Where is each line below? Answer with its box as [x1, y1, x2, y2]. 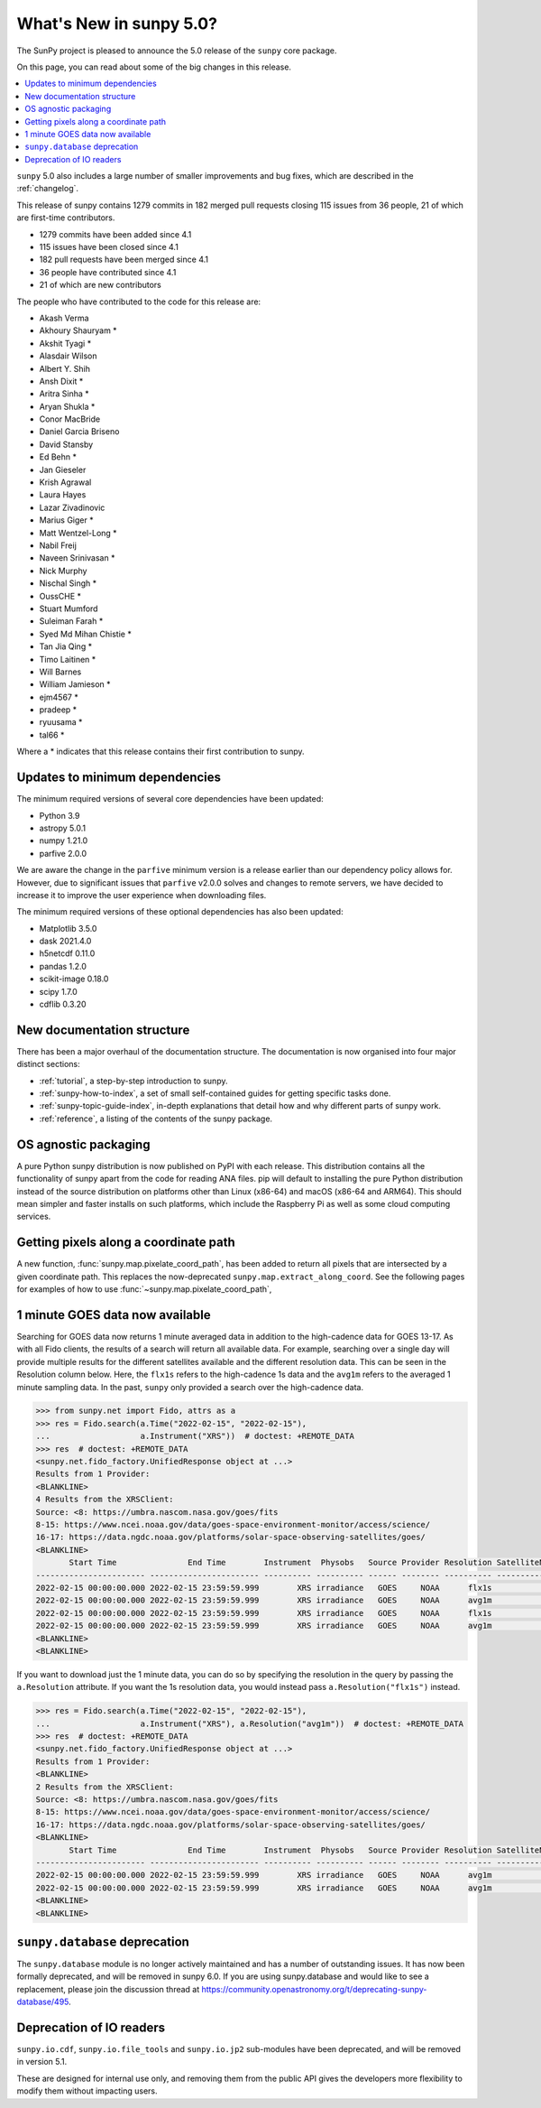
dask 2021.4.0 [39, 935, 92, 947]
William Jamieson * [39, 679, 112, 690]
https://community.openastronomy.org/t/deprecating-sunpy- [201, 1983, 427, 1994]
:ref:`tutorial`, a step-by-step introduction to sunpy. [39, 1075, 228, 1086]
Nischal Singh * [39, 578, 97, 589]
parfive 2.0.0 [39, 848, 87, 859]
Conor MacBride [39, 413, 101, 424]
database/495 [16, 1996, 69, 2008]
